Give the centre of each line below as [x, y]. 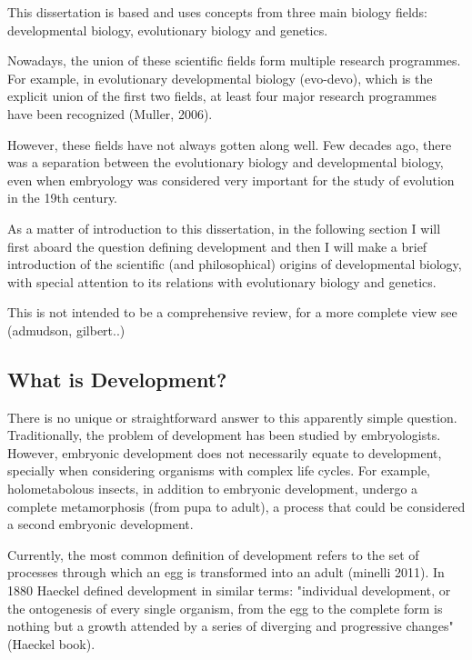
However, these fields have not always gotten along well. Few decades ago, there [230, 144]
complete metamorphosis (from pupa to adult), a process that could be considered [236, 506]
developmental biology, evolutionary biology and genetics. [168, 30]
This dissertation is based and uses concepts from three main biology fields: [218, 12]
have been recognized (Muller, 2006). [110, 113]
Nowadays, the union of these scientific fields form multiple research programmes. [234, 60]
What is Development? [117, 379]
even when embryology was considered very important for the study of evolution [231, 180]
